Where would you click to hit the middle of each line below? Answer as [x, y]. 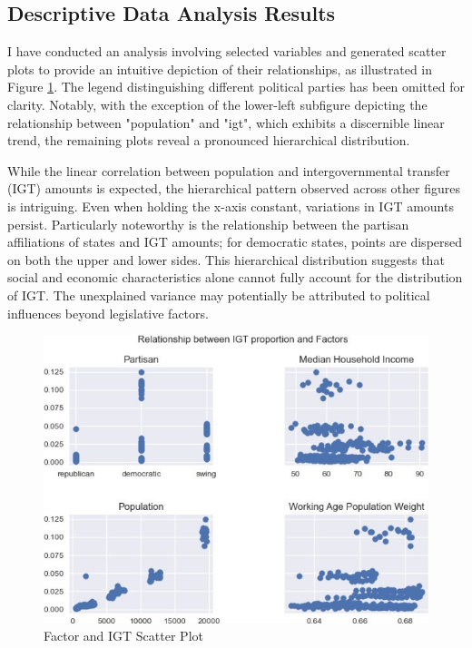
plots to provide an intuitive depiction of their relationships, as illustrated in [220, 69]
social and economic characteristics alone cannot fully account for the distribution [235, 277]
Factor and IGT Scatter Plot [123, 636]
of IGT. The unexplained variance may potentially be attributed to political [219, 295]
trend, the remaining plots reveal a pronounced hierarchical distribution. [209, 140]
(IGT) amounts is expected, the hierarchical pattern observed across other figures [234, 188]
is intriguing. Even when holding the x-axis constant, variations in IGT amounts [231, 206]
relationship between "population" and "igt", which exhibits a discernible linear [226, 122]
